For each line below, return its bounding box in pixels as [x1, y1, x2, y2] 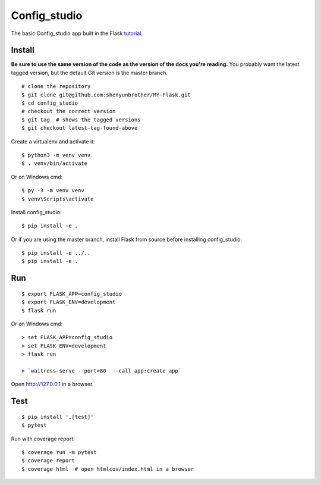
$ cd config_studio [21, 100, 78, 107]
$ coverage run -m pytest [21, 449, 97, 455]
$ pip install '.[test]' [21, 414, 94, 420]
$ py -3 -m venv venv [21, 187, 84, 194]
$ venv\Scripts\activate [21, 195, 94, 202]
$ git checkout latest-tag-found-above [21, 125, 138, 132]
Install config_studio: [11, 208, 62, 215]
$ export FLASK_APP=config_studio [21, 290, 122, 297]
